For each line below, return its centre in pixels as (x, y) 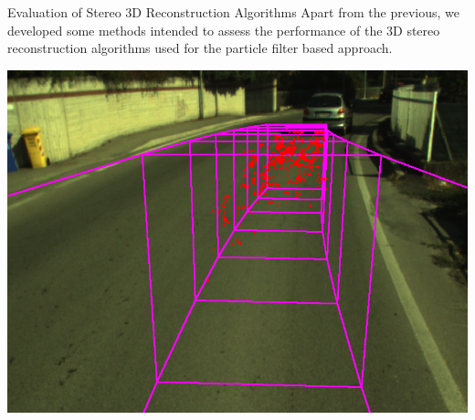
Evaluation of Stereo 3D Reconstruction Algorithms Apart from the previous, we (233, 12)
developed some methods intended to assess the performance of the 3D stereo (224, 30)
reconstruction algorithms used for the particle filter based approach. (200, 48)
